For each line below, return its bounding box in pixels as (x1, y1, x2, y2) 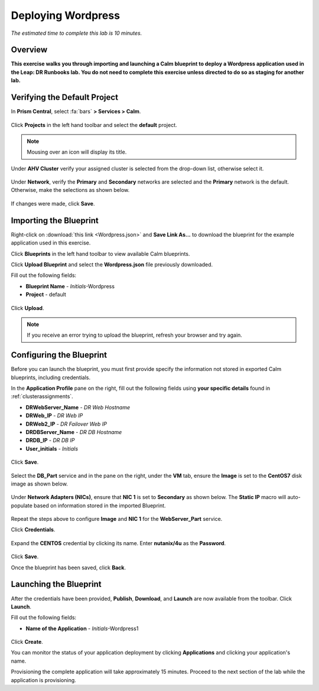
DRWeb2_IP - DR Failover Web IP (25, 420, 108, 428)
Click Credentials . (11, 526, 56, 533)
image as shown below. (11, 480, 68, 487)
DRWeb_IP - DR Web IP (25, 412, 83, 419)
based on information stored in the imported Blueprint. (33, 502, 166, 509)
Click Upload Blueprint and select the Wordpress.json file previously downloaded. (11, 260, 213, 268)
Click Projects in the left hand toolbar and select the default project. (11, 121, 177, 128)
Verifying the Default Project (11, 92, 118, 103)
